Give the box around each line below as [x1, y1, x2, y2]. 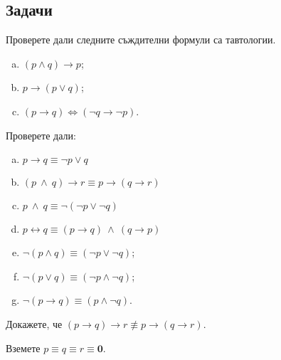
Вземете [6, 340, 41, 355]
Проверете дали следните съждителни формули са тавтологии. [6, 32, 276, 47]
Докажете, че [6, 316, 63, 331]
